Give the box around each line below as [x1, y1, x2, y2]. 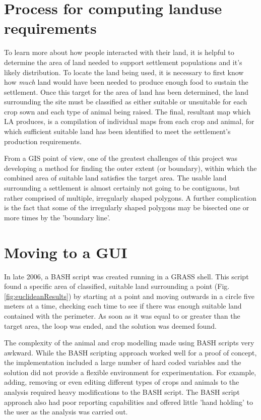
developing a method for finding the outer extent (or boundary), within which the [4, 162, 257, 173]
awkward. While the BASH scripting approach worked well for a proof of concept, [4, 347, 257, 357]
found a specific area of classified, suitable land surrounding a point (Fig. [4, 281, 230, 291]
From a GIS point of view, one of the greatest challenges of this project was [4, 153, 238, 163]
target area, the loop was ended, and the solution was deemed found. [4, 320, 217, 331]
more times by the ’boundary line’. [4, 212, 110, 222]
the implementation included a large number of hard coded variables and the [4, 357, 241, 368]
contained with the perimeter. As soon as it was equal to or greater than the [4, 310, 240, 321]
